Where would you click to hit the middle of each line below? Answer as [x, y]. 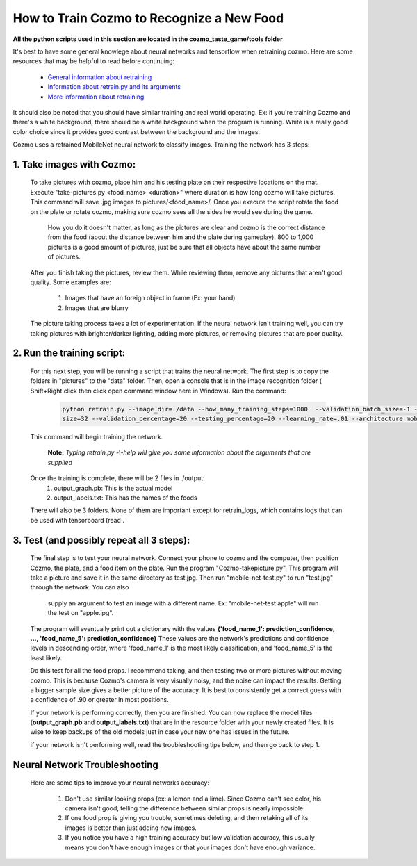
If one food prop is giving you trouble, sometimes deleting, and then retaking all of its [187, 818]
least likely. [46, 657]
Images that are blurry [97, 308]
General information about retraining [100, 77]
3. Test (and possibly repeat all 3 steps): [101, 540]
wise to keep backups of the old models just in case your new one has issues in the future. [160, 732]
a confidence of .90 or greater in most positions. [100, 700]
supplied [60, 462]
